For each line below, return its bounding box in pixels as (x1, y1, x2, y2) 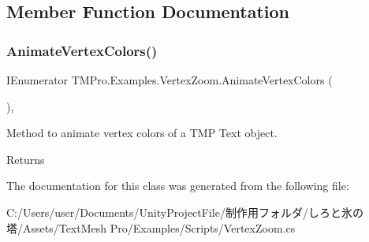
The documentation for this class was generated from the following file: (6, 177, 349, 194)
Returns (6, 151, 45, 167)
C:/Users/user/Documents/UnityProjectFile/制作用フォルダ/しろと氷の (6, 203, 363, 220)
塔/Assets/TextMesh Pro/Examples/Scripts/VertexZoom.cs (6, 219, 296, 236)
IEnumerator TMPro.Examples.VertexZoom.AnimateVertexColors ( (6, 72, 333, 87)
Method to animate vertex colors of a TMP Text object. (6, 125, 278, 141)
